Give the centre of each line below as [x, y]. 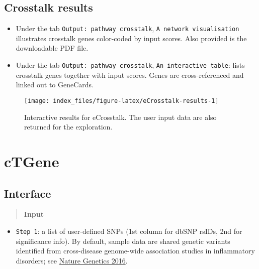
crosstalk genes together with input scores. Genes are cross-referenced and [130, 75]
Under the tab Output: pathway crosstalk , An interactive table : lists [130, 65]
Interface [28, 193]
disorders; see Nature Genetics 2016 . [72, 260]
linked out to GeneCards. [55, 85]
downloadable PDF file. [52, 48]
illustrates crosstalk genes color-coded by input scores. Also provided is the [131, 38]
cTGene [32, 161]
